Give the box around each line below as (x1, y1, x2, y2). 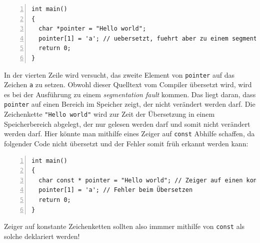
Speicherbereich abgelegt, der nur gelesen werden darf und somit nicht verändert (4, 118, 250, 129)
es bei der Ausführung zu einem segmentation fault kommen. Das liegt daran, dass (4, 89, 256, 99)
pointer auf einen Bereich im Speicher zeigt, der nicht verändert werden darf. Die (4, 99, 255, 109)
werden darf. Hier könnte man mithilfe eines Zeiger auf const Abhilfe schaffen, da (4, 128, 255, 139)
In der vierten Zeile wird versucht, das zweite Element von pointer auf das (4, 69, 234, 80)
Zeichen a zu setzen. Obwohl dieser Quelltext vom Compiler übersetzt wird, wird (4, 79, 252, 90)
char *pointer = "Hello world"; (38, 25, 146, 33)
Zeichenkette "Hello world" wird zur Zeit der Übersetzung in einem (4, 109, 215, 119)
